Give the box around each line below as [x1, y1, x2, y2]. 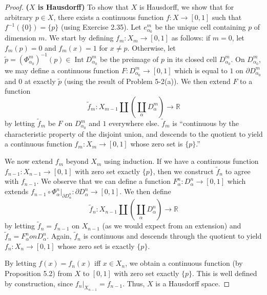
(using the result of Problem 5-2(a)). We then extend [64, 75, 231, 86]
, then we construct [153, 165, 214, 176]
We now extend [5, 156, 53, 166]
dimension [5, 32, 36, 43]
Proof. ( [5, 2, 29, 12]
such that [212, 11, 242, 22]
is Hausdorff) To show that [37, 2, 129, 12]
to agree [225, 165, 251, 176]
